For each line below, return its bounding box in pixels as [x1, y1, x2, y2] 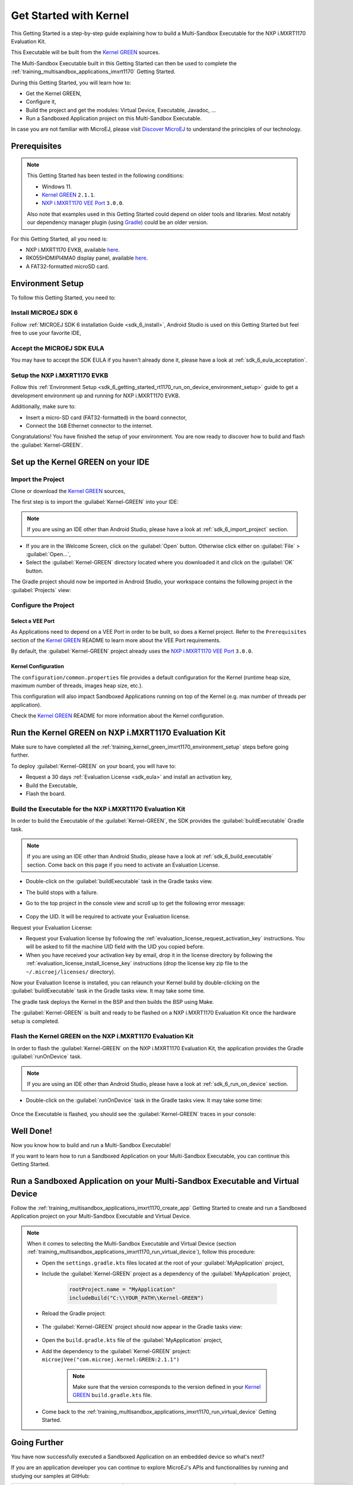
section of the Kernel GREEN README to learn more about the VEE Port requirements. [11, 636, 221, 644]
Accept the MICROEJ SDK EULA [11, 344, 105, 352]
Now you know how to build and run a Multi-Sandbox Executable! [11, 1141, 171, 1149]
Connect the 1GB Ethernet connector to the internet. [26, 422, 153, 429]
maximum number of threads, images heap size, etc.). [11, 682, 143, 689]
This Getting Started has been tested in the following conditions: [27, 172, 184, 179]
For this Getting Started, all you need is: [11, 235, 108, 242]
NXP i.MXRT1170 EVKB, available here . [26, 246, 120, 253]
